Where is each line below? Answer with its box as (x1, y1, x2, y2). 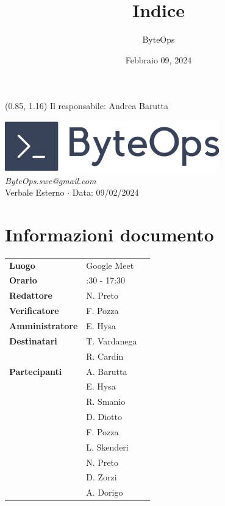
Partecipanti (9, 365, 62, 377)
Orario (9, 274, 37, 287)
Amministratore (9, 319, 78, 332)
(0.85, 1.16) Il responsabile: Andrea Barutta (5, 99, 169, 112)
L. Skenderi (86, 440, 129, 453)
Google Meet (86, 258, 134, 271)
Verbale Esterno (5, 186, 65, 199)
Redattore (9, 289, 52, 302)
